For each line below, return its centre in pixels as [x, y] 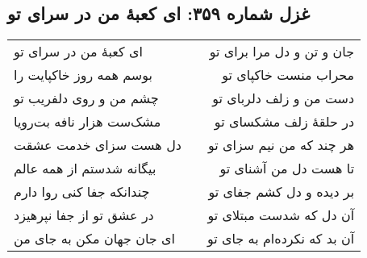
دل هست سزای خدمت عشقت [98, 145]
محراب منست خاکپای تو [288, 75]
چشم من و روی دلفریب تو [86, 98]
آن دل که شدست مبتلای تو [281, 215]
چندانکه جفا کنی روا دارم [82, 192]
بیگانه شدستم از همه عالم [85, 169]
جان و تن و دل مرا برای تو [282, 52]
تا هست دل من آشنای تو [287, 169]
